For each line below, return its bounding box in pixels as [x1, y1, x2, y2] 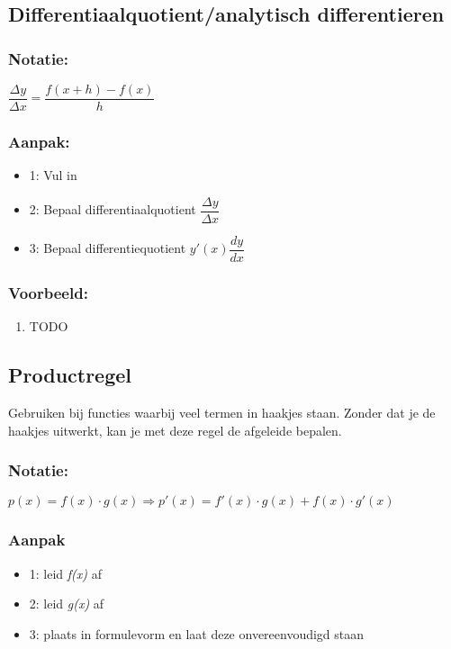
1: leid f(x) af [29, 563, 102, 582]
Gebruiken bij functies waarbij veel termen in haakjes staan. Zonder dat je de [8, 403, 436, 422]
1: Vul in [29, 166, 77, 185]
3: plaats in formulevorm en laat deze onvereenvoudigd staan [29, 624, 365, 643]
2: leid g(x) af [29, 594, 104, 613]
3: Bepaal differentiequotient [29, 239, 186, 257]
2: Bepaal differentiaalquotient [29, 200, 196, 219]
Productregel [8, 361, 132, 389]
